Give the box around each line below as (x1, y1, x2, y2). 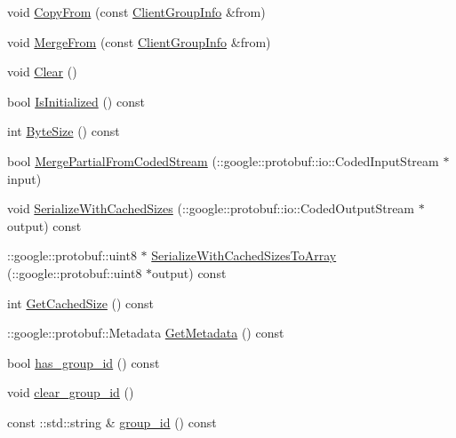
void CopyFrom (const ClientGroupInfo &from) (7, 3, 266, 20)
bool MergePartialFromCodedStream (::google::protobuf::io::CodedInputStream (7, 151, 439, 170)
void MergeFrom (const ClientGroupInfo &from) (7, 32, 271, 51)
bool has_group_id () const (7, 353, 160, 371)
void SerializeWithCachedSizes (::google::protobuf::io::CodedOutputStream (7, 199, 415, 218)
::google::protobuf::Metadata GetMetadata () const (7, 323, 284, 342)
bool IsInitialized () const (7, 92, 145, 110)
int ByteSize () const (7, 122, 120, 140)
